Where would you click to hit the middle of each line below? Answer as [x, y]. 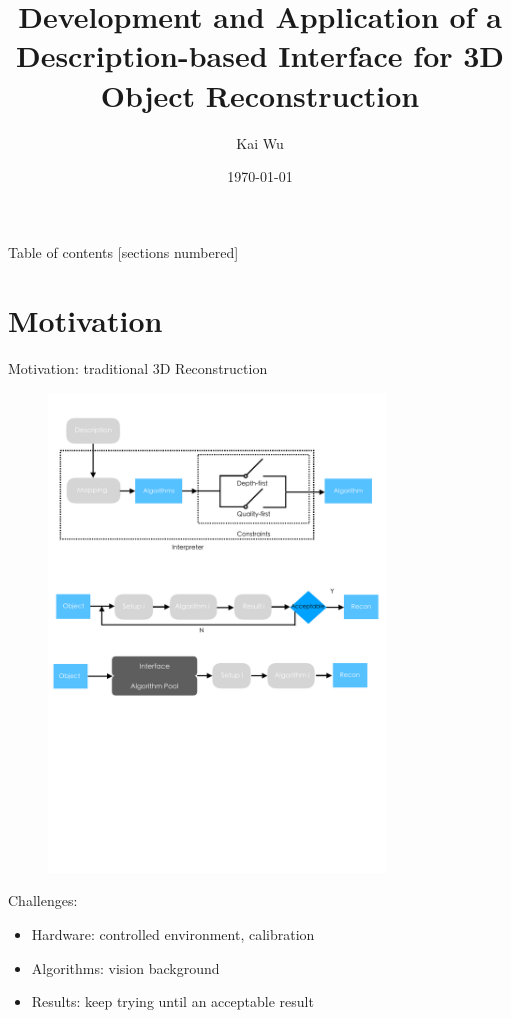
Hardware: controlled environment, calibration [173, 933]
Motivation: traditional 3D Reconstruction [138, 368]
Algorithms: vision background [125, 967]
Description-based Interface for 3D [260, 55]
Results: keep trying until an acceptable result [172, 1001]
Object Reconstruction [260, 94]
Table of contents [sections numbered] [123, 251]
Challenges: [43, 900]
